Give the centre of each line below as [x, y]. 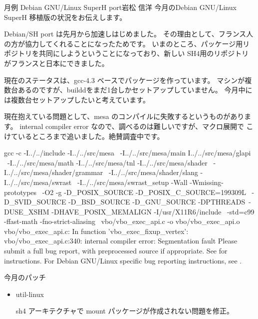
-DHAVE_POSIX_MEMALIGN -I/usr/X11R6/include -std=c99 [153, 211]
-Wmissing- [207, 182]
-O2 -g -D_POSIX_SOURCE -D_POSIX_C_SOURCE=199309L [144, 192]
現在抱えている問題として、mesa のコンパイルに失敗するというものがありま [128, 116]
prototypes [20, 192]
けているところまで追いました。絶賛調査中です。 [84, 136]
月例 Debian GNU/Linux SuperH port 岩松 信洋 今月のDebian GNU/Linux [120, 7]
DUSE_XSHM [27, 211]
